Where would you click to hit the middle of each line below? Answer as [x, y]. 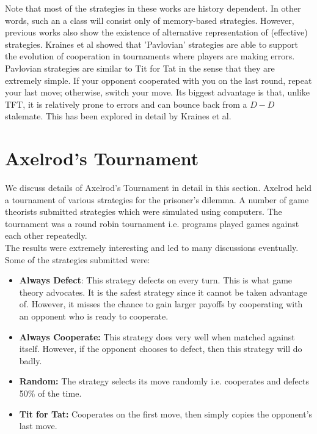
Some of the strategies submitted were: [78, 259]
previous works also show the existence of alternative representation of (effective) [156, 32]
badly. [31, 360]
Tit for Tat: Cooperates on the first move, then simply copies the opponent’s [166, 413]
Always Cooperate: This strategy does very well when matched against [157, 336]
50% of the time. [50, 393]
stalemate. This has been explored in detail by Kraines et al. [118, 116]
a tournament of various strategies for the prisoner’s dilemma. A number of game [157, 199]
